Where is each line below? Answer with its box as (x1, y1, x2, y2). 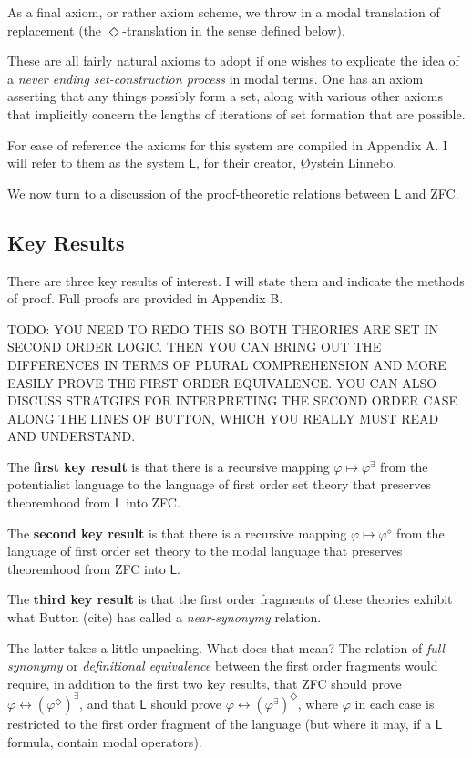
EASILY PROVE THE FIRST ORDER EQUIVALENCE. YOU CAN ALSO (7, 373, 437, 392)
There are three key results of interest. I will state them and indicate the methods (7, 271, 465, 290)
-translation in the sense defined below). (122, 20, 345, 39)
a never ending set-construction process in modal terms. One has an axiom (7, 68, 424, 87)
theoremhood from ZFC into (7, 558, 166, 578)
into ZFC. (126, 493, 180, 512)
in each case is (354, 693, 435, 712)
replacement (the (7, 20, 102, 39)
